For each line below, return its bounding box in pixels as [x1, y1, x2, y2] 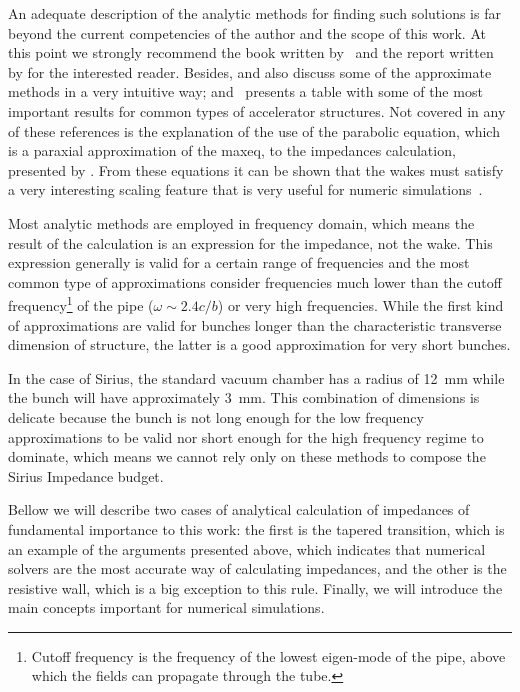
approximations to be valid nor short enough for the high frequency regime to [8, 426, 484, 447]
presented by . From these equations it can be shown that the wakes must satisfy [8, 159, 504, 180]
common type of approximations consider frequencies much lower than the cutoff [8, 271, 502, 292]
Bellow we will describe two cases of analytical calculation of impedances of [8, 499, 470, 520]
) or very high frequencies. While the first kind [217, 294, 504, 315]
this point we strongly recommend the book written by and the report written [8, 42, 494, 63]
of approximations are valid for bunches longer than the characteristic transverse [8, 314, 502, 335]
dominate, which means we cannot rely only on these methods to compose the [8, 446, 486, 467]
